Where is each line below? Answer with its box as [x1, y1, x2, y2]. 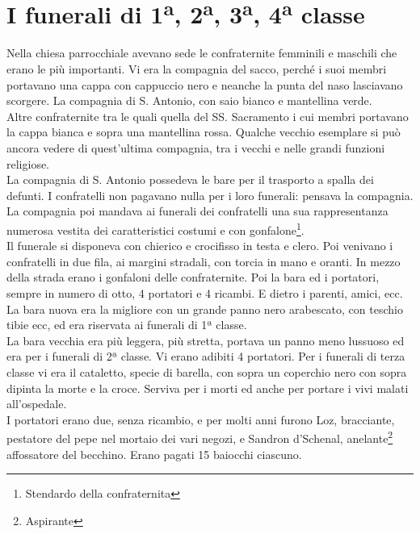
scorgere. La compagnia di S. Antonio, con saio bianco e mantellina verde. [6, 92, 372, 109]
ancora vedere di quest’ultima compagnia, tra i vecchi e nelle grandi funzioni [6, 140, 385, 156]
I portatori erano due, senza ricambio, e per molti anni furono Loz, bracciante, [6, 411, 395, 428]
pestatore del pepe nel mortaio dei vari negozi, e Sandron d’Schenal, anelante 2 [6, 428, 393, 447]
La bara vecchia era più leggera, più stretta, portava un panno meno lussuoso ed [6, 332, 405, 348]
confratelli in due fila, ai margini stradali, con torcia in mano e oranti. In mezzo [6, 252, 401, 269]
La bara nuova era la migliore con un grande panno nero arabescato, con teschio [6, 300, 403, 317]
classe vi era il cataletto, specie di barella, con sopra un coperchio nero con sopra [6, 363, 407, 380]
